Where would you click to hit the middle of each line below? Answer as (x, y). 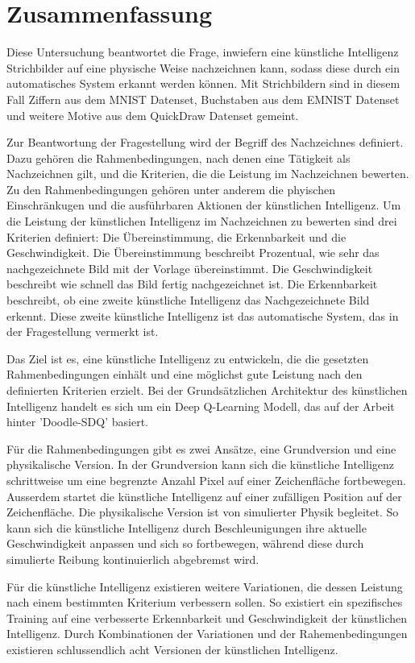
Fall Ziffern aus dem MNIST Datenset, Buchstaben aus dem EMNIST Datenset (203, 99)
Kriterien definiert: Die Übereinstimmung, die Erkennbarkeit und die (176, 236)
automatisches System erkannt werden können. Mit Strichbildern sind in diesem (203, 83)
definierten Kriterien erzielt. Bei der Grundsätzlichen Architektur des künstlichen (207, 390)
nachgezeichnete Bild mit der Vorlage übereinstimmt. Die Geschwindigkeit (190, 268)
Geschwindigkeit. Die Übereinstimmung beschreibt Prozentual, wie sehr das (193, 253)
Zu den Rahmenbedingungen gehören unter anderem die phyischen (171, 189)
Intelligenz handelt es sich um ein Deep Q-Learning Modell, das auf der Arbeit (201, 406)
